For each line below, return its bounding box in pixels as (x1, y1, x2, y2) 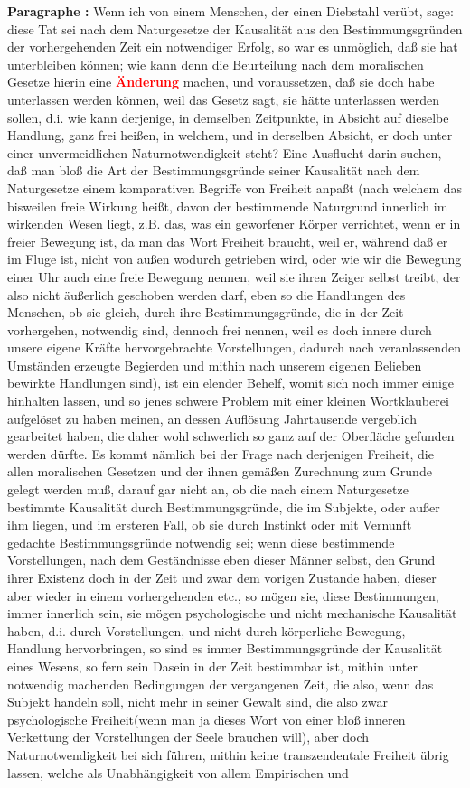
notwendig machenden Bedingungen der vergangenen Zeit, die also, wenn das (7, 674, 434, 693)
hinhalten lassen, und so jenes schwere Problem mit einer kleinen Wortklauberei (7, 391, 449, 410)
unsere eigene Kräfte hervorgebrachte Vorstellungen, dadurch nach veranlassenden (7, 338, 461, 357)
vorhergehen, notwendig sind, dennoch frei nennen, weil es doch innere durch (7, 320, 432, 339)
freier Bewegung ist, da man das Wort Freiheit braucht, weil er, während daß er (7, 231, 448, 250)
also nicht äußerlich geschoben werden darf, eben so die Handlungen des (7, 285, 406, 304)
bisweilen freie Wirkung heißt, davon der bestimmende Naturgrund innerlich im (7, 196, 448, 215)
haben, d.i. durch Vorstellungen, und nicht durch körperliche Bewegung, (7, 621, 406, 640)
